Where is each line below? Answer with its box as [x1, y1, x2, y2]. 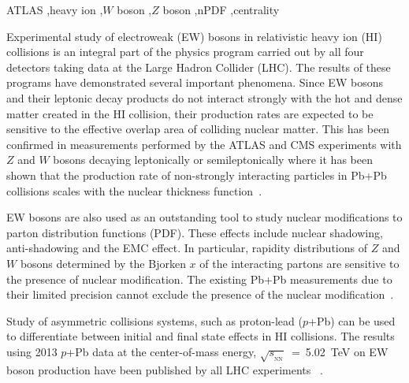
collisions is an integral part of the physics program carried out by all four [6, 43, 364, 60]
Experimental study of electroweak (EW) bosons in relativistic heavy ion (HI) [6, 28, 382, 44]
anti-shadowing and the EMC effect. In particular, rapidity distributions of [6, 240, 367, 256]
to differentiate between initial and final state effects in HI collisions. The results [6, 328, 395, 344]
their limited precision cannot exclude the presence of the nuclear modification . [6, 286, 394, 303]
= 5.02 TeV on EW [291, 343, 389, 359]
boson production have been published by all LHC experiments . [6, 361, 323, 377]
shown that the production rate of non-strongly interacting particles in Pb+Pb [6, 166, 387, 183]
